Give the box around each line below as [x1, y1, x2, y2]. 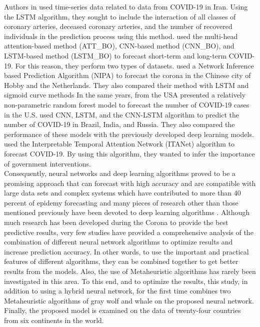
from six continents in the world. [4, 315, 104, 325]
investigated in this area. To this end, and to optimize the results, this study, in [4, 275, 248, 286]
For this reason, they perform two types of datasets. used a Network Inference [15, 60, 254, 70]
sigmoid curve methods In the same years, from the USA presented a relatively [4, 89, 246, 100]
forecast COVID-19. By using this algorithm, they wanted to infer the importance [4, 148, 255, 158]
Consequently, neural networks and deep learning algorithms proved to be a [4, 168, 235, 178]
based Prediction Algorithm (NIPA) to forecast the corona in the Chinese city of [4, 70, 251, 80]
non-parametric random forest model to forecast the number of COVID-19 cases [4, 99, 249, 109]
